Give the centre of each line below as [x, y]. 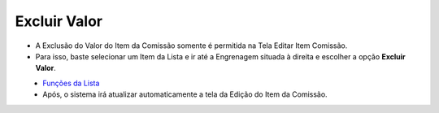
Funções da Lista [71, 83]
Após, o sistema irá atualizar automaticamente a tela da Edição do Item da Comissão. [185, 94]
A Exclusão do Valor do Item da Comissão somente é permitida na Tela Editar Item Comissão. [191, 46]
